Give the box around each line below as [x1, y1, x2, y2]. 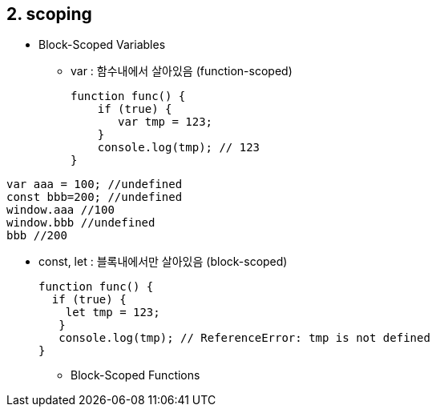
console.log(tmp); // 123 [97, 141, 260, 154]
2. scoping [6, 4, 92, 24]
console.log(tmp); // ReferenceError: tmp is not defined [59, 331, 430, 345]
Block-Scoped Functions [71, 368, 200, 383]
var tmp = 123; [118, 115, 213, 129]
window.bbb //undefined [6, 216, 155, 230]
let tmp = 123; [65, 306, 160, 319]
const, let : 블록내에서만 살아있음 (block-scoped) [38, 255, 288, 269]
